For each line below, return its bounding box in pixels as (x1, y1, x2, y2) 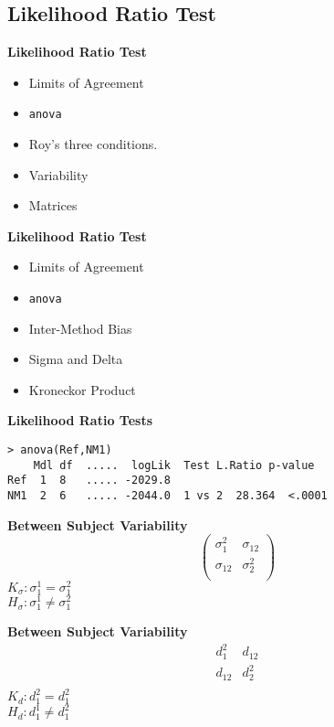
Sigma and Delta (28, 349, 123, 369)
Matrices (28, 196, 78, 215)
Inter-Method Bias (28, 318, 132, 337)
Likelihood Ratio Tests (7, 411, 153, 430)
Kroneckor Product (28, 380, 136, 399)
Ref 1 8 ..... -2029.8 (7, 474, 171, 487)
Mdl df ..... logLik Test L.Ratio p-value (33, 458, 315, 472)
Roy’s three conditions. (28, 134, 158, 154)
